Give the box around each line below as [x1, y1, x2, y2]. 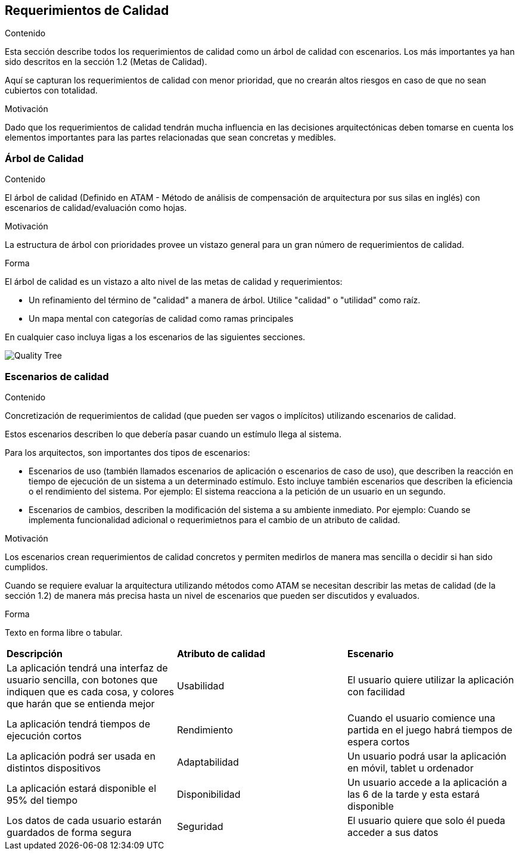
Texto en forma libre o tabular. [5, 627, 123, 638]
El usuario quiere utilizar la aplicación [347, 673, 514, 686]
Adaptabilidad [176, 755, 239, 768]
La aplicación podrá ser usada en [7, 750, 156, 762]
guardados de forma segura [7, 826, 132, 838]
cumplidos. [5, 561, 48, 572]
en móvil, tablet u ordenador [347, 761, 474, 774]
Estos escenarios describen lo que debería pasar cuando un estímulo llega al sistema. [5, 428, 342, 439]
